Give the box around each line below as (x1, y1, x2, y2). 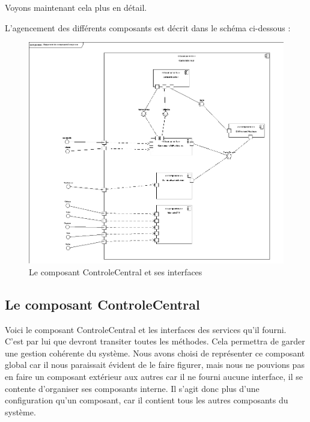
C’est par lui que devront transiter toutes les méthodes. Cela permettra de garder (5, 335, 305, 347)
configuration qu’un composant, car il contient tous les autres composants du (5, 394, 288, 406)
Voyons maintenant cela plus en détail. (5, 1, 147, 13)
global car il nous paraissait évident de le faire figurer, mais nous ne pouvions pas (5, 358, 305, 371)
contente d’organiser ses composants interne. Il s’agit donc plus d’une (5, 382, 260, 394)
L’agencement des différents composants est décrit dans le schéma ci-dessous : (5, 21, 291, 34)
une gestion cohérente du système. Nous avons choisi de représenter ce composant (5, 346, 305, 359)
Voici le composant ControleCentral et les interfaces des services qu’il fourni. (5, 323, 287, 335)
